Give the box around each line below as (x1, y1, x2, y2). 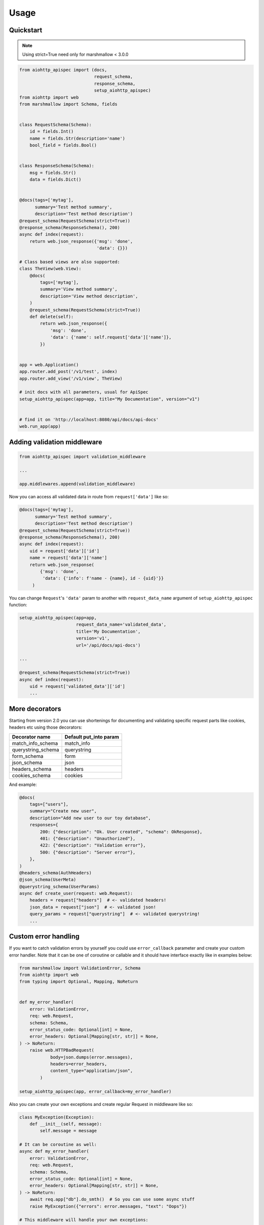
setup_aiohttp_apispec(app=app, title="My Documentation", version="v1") (19, 396, 200, 402)
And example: (9, 782, 37, 787)
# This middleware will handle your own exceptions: (19, 1217, 149, 1223)
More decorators (9, 705, 62, 713)
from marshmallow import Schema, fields (19, 101, 117, 107)
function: (9, 602, 27, 608)
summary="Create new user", (29, 808, 97, 814)
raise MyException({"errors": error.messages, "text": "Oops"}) (29, 1203, 187, 1209)
